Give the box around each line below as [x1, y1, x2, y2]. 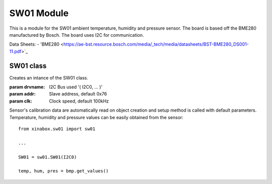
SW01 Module [9, 8, 69, 19]
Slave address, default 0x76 [49, 91, 107, 97]
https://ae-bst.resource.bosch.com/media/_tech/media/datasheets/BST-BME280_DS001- [63, 41, 249, 47]
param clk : [9, 98, 32, 104]
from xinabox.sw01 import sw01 [18, 126, 96, 132]
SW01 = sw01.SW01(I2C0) [18, 154, 77, 160]
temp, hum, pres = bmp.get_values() [18, 168, 109, 174]
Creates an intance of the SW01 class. [9, 74, 88, 80]
